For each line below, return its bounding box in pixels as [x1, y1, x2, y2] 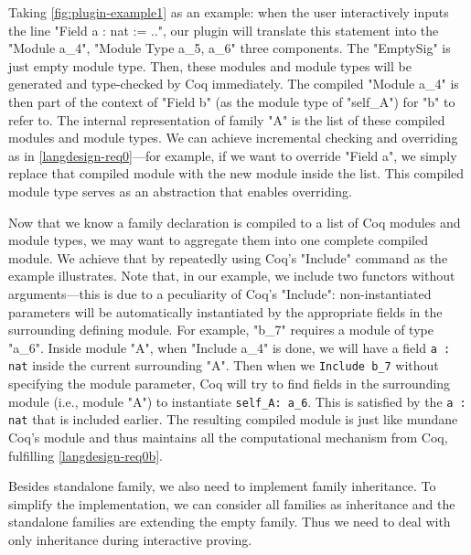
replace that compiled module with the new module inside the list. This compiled [8, 164, 465, 183]
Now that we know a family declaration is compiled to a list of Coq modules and [8, 212, 461, 231]
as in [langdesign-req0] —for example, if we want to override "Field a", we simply [8, 145, 457, 165]
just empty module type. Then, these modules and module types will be [8, 56, 412, 75]
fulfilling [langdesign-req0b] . [8, 445, 163, 464]
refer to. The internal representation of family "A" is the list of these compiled [8, 110, 445, 129]
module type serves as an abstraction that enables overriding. [8, 181, 352, 200]
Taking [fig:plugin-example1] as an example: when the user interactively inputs [8, 3, 449, 21]
